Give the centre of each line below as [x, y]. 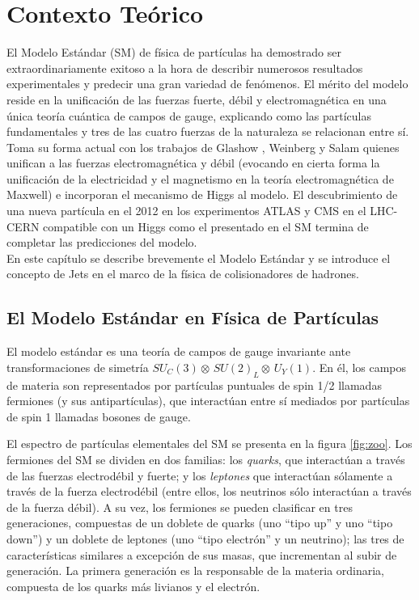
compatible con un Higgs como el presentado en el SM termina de [206, 226]
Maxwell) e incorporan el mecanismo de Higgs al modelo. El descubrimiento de [202, 194]
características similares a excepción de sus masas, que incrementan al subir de [202, 554]
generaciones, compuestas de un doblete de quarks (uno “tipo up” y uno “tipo [200, 523]
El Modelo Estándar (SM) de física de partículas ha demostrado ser [174, 52]
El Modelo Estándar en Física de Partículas [193, 317]
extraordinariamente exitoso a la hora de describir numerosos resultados [185, 68]
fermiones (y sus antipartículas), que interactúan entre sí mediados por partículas [208, 401]
